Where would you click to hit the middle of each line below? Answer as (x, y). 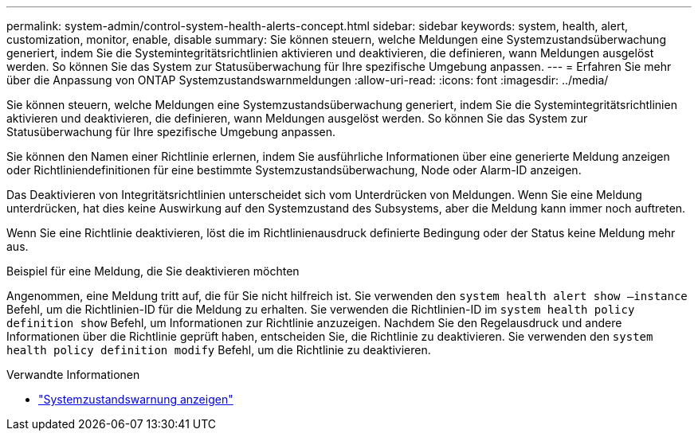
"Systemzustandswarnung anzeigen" (136, 399)
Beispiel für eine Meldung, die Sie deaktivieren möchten (153, 271)
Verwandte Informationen (73, 375)
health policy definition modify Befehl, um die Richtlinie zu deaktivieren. (219, 350)
